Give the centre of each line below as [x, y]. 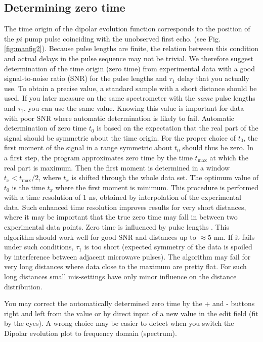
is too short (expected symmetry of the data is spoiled [168, 247]
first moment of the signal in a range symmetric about [88, 147]
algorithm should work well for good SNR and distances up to [100, 237]
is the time [28, 187]
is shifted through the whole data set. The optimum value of [165, 177]
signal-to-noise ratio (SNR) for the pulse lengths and [85, 78]
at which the [229, 157]
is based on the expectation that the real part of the [178, 128]
